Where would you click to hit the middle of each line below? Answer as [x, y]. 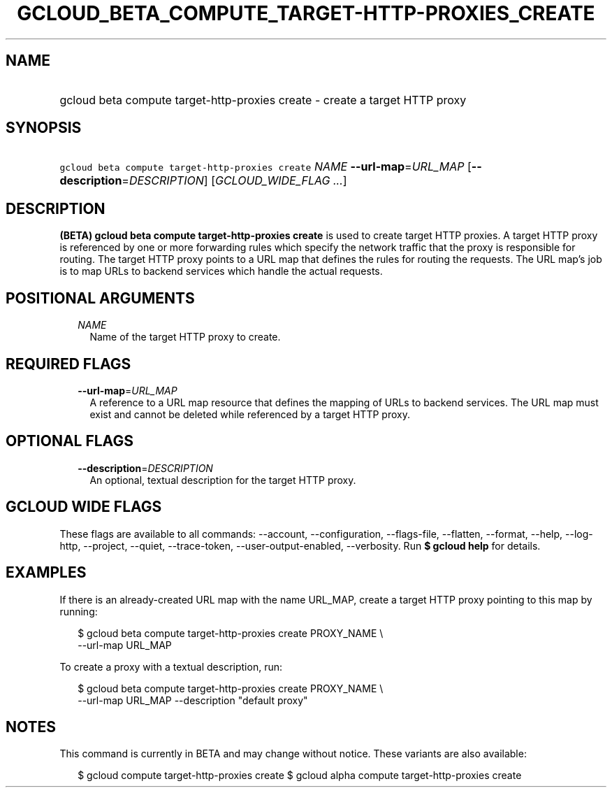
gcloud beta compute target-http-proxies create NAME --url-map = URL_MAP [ [265, 167]
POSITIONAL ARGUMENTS [100, 298]
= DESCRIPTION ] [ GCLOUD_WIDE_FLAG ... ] [234, 181]
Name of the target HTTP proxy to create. [185, 337]
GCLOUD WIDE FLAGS [84, 507]
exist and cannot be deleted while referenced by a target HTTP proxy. [250, 414]
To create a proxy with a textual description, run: [171, 666]
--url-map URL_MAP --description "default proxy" [193, 700]
